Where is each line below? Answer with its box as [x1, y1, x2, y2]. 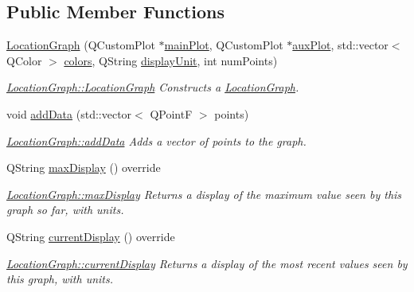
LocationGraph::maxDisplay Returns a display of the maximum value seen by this [6, 185, 402, 202]
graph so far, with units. [6, 201, 124, 218]
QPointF [150, 105, 193, 122]
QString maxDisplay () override [6, 159, 161, 176]
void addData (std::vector [6, 105, 132, 122]
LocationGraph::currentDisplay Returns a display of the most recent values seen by [6, 255, 408, 271]
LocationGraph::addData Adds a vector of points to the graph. [6, 132, 307, 149]
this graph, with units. [6, 271, 114, 287]
